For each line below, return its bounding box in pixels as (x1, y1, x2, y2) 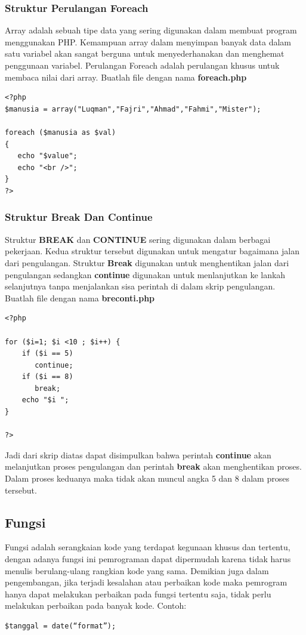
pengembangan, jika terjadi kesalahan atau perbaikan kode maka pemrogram (5, 576, 288, 588)
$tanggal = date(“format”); (5, 621, 116, 630)
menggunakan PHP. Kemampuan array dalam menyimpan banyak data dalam (5, 35, 292, 48)
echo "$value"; (17, 152, 78, 161)
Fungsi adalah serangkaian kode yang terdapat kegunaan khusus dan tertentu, (5, 541, 290, 553)
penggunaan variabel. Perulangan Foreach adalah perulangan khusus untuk (5, 59, 280, 71)
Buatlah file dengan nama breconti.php (5, 291, 155, 304)
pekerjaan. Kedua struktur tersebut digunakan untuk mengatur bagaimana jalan (5, 245, 299, 257)
